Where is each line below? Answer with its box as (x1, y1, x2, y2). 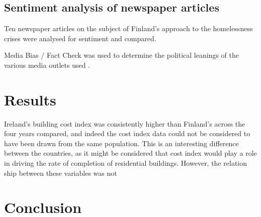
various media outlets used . (4, 59, 90, 70)
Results (4, 89, 56, 110)
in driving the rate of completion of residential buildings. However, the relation (4, 158, 247, 168)
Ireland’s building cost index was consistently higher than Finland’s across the (4, 118, 245, 129)
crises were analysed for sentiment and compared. (4, 33, 156, 43)
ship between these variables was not (4, 167, 117, 178)
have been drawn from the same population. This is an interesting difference (4, 138, 239, 148)
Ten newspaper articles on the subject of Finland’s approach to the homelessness (4, 23, 253, 34)
